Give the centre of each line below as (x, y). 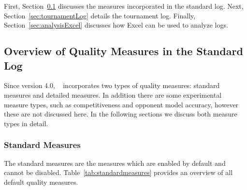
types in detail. (26, 123)
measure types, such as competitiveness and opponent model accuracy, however (121, 104)
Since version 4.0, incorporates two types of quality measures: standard (112, 85)
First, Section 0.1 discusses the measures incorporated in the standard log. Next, (124, 6)
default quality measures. (41, 182)
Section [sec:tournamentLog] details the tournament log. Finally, (100, 15)
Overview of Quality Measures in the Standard (123, 51)
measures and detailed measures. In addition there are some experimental (113, 95)
